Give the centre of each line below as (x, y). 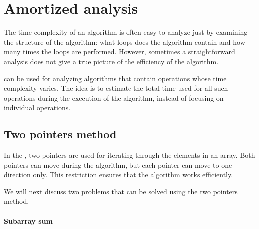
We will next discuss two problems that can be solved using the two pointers (121, 191)
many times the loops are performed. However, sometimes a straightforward (120, 52)
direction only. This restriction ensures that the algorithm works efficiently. (119, 174)
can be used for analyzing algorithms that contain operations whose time (115, 78)
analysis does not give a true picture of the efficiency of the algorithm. (111, 61)
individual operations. (37, 107)
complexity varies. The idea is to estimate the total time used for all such (116, 88)
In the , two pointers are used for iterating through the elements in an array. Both (129, 155)
